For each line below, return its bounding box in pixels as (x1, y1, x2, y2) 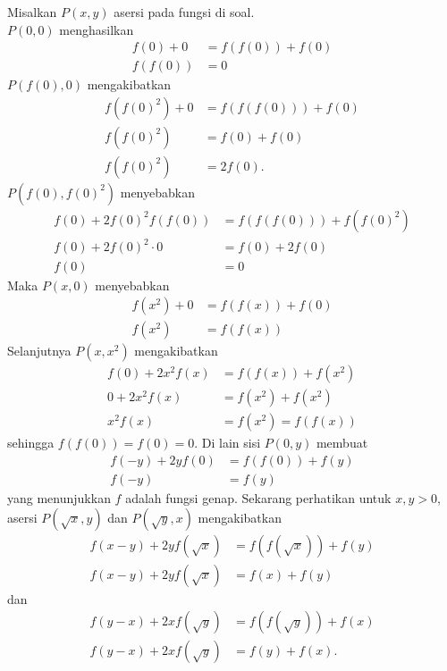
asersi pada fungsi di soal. (114, 3, 255, 21)
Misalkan (7, 3, 57, 21)
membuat (316, 433, 368, 452)
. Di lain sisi (194, 433, 261, 452)
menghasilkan (59, 20, 134, 38)
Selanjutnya (7, 341, 72, 360)
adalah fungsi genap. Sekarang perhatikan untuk (125, 488, 392, 507)
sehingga (7, 433, 55, 452)
